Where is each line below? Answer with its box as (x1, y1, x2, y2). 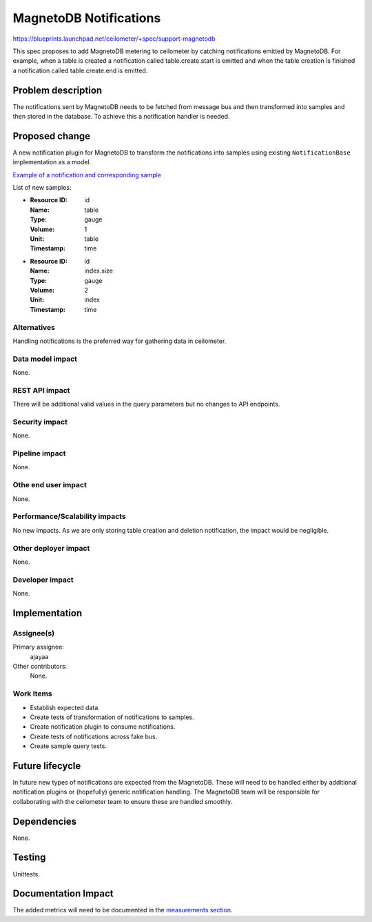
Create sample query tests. (30, 742, 107, 750)
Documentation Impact (12, 887, 114, 900)
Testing (12, 852, 46, 863)
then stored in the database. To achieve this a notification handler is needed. (12, 112, 230, 121)
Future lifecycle (12, 760, 81, 772)
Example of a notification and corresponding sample (12, 170, 162, 179)
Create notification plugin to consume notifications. (30, 723, 176, 731)
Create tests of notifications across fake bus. (30, 732, 158, 740)
